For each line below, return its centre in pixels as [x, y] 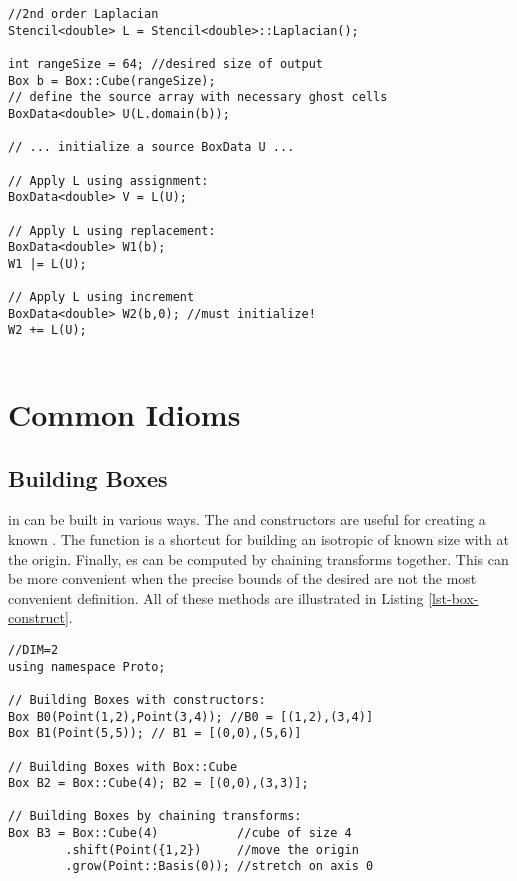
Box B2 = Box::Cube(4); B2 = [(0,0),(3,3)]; [158, 783]
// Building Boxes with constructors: [137, 699]
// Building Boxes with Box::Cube [123, 766]
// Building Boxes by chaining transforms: [155, 816]
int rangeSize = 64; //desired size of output [165, 63]
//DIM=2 [33, 649]
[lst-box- [453, 597]
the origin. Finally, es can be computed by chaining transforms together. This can [258, 558]
